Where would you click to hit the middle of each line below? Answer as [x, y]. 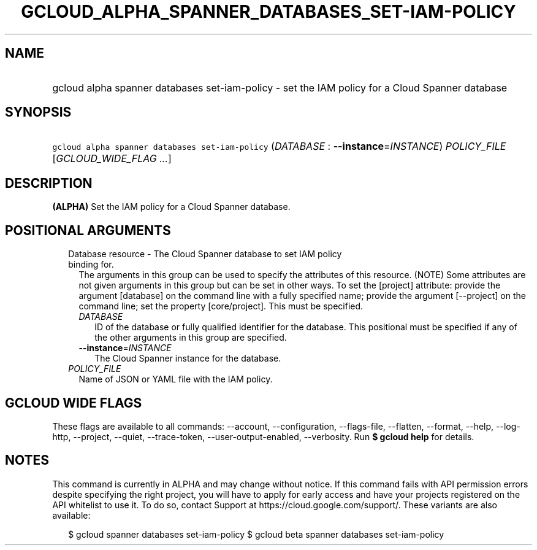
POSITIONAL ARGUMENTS [88, 230]
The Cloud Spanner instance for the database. [188, 358]
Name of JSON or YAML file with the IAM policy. [176, 379]
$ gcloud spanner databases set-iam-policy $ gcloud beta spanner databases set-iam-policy [256, 534]
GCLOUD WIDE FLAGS [74, 403]
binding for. [91, 265]
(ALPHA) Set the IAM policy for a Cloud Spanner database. [171, 207]
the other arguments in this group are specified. [191, 338]
